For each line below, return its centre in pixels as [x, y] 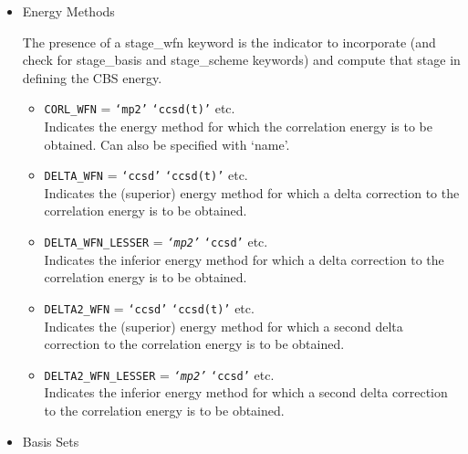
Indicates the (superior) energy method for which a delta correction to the [252, 192]
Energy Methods [68, 11]
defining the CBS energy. [92, 77]
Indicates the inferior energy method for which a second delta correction [246, 392]
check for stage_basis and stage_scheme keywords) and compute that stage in [241, 60]
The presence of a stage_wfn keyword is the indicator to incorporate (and [229, 42]
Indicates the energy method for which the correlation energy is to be [238, 127]
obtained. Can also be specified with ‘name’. [167, 144]
